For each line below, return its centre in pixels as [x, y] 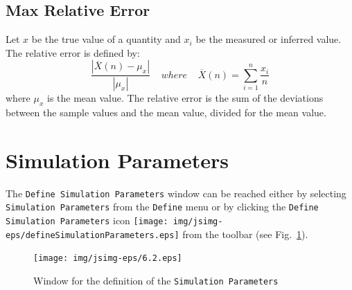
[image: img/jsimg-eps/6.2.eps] [108, 259]
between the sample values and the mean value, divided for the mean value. [166, 112]
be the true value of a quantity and [106, 39]
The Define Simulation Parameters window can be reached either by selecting [176, 193]
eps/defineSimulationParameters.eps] [93, 235]
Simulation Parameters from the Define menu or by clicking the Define [162, 207]
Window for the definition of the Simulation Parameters [156, 281]
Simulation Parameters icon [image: [87, 220]
